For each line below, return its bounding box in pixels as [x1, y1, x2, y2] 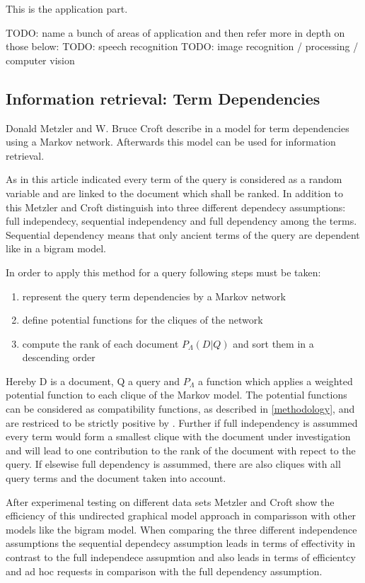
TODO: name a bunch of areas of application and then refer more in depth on [6, 25, 345, 40]
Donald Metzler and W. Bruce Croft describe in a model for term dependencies [6, 120, 349, 135]
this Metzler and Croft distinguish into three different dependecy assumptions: [6, 199, 346, 214]
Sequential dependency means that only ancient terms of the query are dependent [6, 227, 360, 242]
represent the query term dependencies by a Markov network [22, 288, 286, 303]
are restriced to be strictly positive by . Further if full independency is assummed [6, 415, 358, 430]
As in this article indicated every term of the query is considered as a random [6, 172, 342, 187]
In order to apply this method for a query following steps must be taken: [6, 264, 321, 279]
